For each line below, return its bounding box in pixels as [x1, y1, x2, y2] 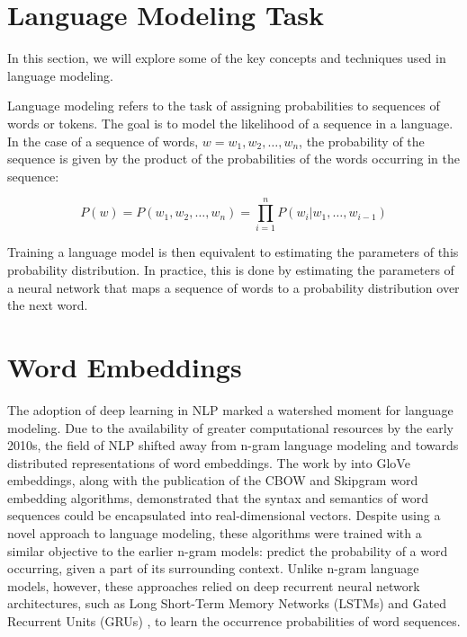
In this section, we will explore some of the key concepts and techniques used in [7, 49, 446, 67]
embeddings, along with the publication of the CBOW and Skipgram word [7, 471, 418, 490]
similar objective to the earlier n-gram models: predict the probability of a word [7, 541, 448, 560]
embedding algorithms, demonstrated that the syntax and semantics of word [7, 488, 428, 507]
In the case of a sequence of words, [7, 131, 199, 150]
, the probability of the [299, 131, 425, 150]
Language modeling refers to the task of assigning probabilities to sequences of [7, 96, 440, 115]
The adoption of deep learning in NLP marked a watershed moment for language [7, 400, 454, 419]
